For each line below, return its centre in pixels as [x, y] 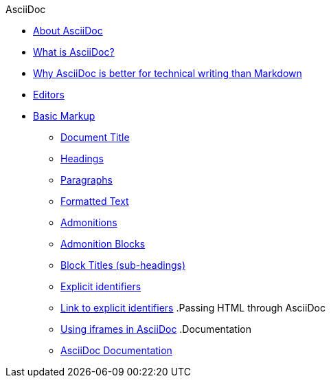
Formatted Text [95, 201]
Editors [49, 95]
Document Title [95, 137]
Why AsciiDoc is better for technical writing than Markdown [168, 73]
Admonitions [89, 222]
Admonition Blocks [103, 244]
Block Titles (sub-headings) [123, 265]
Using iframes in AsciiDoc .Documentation [156, 329]
